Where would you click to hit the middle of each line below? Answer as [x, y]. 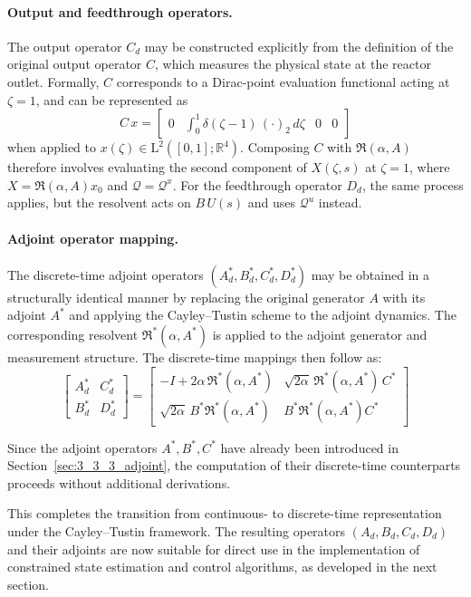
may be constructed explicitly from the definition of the [299, 46]
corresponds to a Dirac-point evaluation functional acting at [283, 81]
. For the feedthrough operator [257, 184]
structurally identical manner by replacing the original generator [186, 297]
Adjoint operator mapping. [93, 238]
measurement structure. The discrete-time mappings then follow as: [195, 356]
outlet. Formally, [53, 81]
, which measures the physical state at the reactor [293, 64]
